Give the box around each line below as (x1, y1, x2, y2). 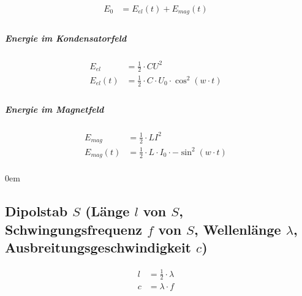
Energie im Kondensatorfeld (5, 32, 127, 45)
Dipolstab (5, 202, 68, 221)
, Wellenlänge (194, 219, 281, 238)
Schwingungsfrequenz (5, 219, 143, 238)
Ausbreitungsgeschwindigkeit (5, 238, 191, 257)
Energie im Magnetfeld (5, 103, 104, 116)
